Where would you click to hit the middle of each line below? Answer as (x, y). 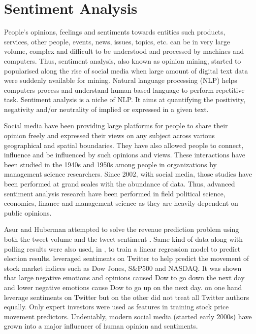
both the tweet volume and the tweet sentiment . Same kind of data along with (124, 239)
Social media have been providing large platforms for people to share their (116, 126)
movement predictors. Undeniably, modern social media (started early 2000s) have (128, 316)
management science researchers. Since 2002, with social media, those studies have (128, 174)
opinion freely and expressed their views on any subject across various (110, 135)
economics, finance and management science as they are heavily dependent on (121, 203)
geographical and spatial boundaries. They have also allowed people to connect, (124, 145)
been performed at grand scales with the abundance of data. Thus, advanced (120, 184)
